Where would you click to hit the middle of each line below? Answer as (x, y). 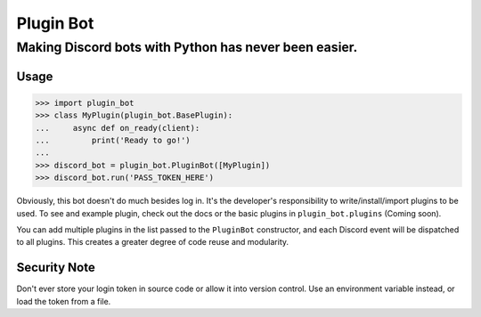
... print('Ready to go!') (113, 140)
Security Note (56, 268)
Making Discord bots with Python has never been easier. (187, 47)
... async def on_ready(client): (118, 128)
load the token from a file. (64, 301)
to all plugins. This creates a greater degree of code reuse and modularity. (153, 242)
